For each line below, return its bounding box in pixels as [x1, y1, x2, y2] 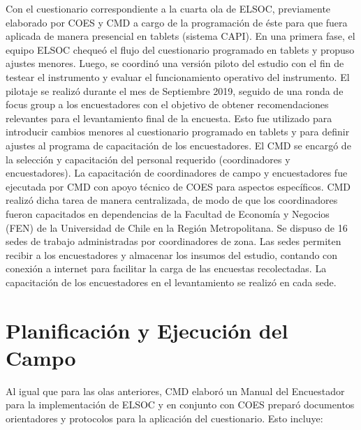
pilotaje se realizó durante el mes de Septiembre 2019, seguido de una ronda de [6, 83, 344, 98]
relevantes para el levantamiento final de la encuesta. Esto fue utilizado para [6, 110, 332, 125]
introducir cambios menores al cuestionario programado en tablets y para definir [6, 124, 350, 139]
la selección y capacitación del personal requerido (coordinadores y [6, 151, 290, 166]
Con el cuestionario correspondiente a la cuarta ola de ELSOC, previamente [6, 1, 331, 15]
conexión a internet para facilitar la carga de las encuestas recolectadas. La [6, 261, 327, 276]
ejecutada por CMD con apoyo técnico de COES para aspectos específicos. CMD [6, 179, 351, 193]
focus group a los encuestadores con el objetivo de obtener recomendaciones [6, 97, 329, 112]
